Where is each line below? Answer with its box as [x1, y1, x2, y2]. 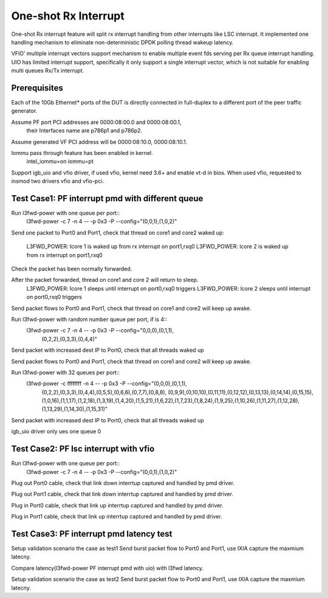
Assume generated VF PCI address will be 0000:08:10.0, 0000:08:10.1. [11, 138, 188, 145]
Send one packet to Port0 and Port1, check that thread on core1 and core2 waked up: [11, 229, 224, 236]
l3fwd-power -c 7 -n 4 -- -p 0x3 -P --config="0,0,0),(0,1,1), [26, 327, 174, 334]
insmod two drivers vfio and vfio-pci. [11, 177, 104, 185]
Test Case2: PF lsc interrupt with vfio [11, 444, 155, 454]
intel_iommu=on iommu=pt [26, 158, 94, 165]
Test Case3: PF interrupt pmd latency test [11, 529, 173, 539]
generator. [11, 107, 38, 115]
